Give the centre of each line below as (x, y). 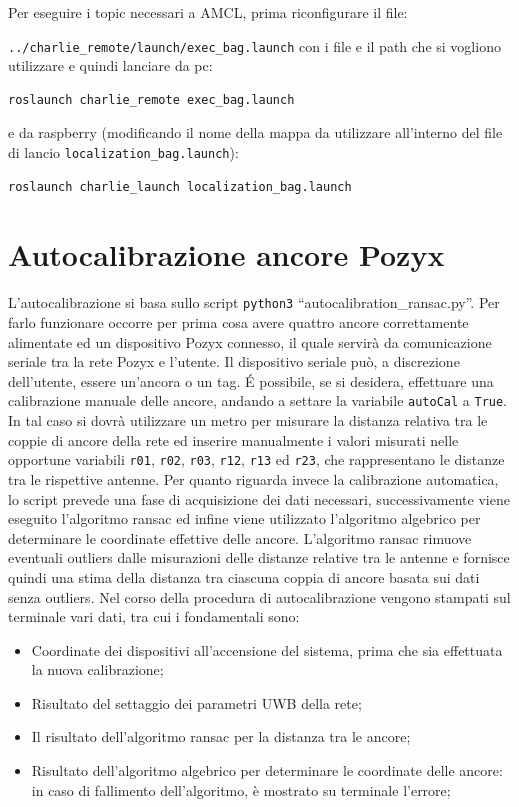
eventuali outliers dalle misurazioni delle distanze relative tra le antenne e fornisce (259, 557)
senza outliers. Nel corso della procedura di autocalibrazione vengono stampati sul (259, 596)
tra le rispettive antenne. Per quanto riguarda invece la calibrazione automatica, (253, 478)
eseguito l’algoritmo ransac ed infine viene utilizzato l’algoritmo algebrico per (244, 518)
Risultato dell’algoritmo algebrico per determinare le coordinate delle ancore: (267, 770)
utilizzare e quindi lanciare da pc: (110, 65)
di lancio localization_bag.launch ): (123, 152)
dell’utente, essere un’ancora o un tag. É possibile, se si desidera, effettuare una (251, 380)
